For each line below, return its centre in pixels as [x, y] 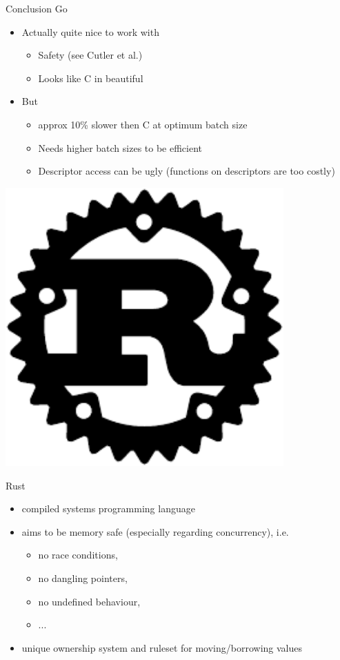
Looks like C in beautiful [91, 78]
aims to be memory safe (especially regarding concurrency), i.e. [155, 531]
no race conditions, [78, 555]
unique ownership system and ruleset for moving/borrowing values [162, 647]
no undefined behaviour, [89, 601]
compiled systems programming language [108, 508]
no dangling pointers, [83, 577]
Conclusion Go [37, 8]
